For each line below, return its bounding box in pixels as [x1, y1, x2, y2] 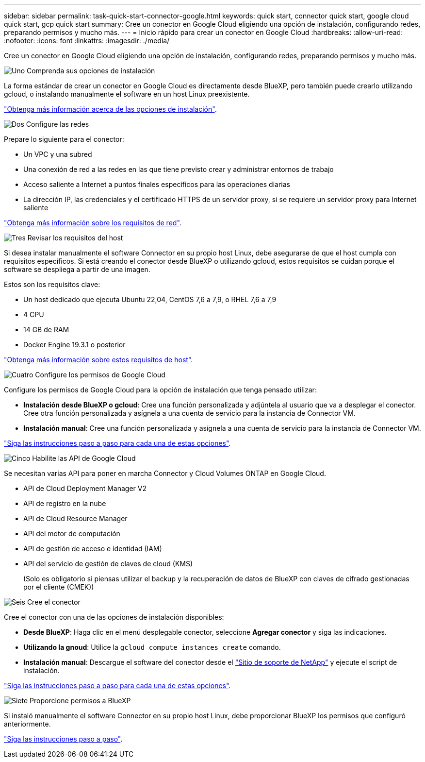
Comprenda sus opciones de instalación [27, 67, 155, 75]
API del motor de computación [23, 529, 120, 538]
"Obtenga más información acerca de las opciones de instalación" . [4, 105, 217, 113]
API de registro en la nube [23, 499, 106, 508]
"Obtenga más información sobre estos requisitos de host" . [4, 356, 193, 364]
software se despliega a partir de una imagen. [4, 265, 150, 273]
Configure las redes [26, 120, 89, 128]
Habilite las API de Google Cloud [32, 454, 136, 462]
